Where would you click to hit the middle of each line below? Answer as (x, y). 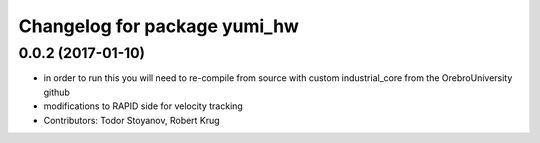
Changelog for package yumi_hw (159, 26)
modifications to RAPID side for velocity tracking (143, 106)
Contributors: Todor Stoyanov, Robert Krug (131, 120)
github (56, 92)
